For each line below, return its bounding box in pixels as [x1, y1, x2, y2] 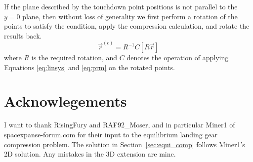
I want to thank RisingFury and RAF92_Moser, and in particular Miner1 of [4, 120, 235, 130]
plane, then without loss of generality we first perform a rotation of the [22, 11, 238, 21]
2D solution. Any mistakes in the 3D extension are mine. [4, 149, 176, 159]
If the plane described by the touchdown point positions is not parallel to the [4, 1, 238, 11]
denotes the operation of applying [126, 52, 229, 63]
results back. [4, 30, 42, 40]
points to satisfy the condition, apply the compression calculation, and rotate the [4, 21, 250, 31]
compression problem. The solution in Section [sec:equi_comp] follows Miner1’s [4, 139, 245, 149]
